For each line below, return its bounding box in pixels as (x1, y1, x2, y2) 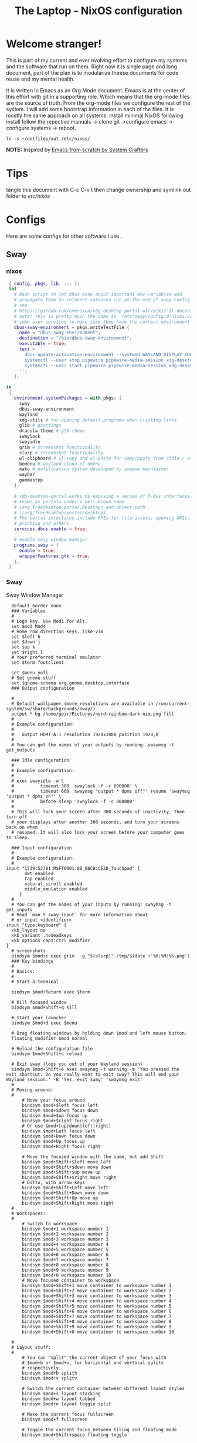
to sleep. (6, 834, 30, 840)
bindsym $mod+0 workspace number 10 (21, 1272, 111, 1278)
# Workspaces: (11, 1211, 46, 1216)
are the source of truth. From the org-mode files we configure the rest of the (6, 99, 191, 107)
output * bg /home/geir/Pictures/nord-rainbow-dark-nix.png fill (11, 711, 175, 717)
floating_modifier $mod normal (11, 1035, 88, 1041)
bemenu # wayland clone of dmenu (19, 461, 101, 467)
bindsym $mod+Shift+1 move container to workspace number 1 (21, 1282, 172, 1288)
